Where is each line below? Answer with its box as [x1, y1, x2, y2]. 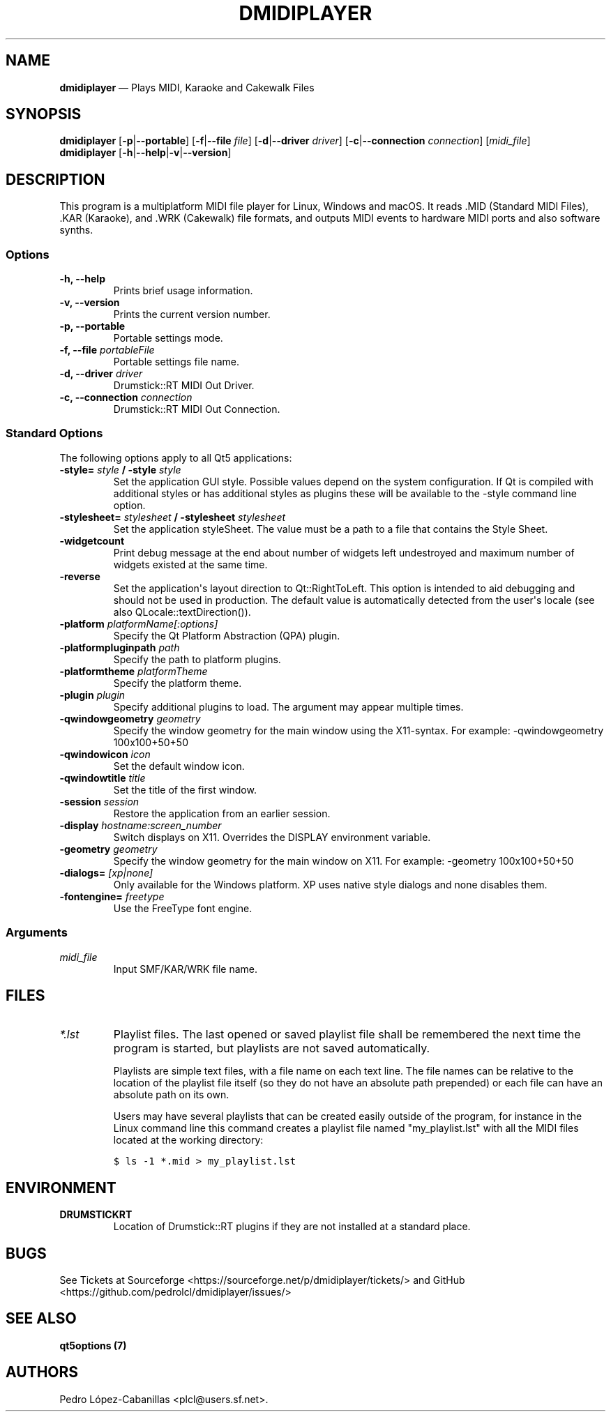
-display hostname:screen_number [59, 819, 222, 831]
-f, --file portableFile [59, 344, 155, 356]
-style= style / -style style [59, 463, 181, 476]
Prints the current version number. [113, 308, 271, 321]
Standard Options [6, 426, 103, 441]
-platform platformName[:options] [59, 617, 218, 630]
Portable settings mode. [113, 332, 223, 344]
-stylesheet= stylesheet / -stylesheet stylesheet [59, 510, 286, 523]
